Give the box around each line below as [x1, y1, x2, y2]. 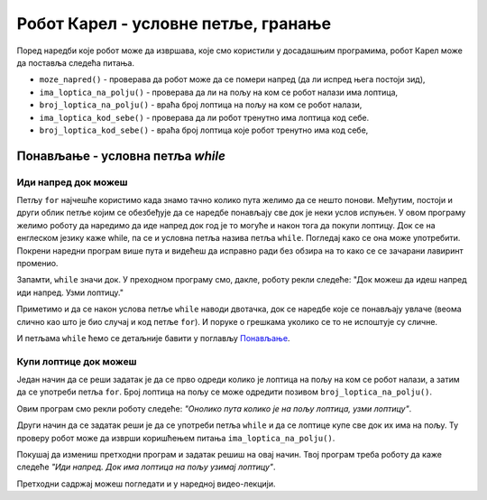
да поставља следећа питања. [16, 57, 135, 68]
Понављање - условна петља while [16, 148, 225, 163]
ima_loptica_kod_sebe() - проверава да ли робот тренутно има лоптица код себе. [39, 112, 370, 123]
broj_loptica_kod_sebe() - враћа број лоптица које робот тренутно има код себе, [39, 125, 369, 135]
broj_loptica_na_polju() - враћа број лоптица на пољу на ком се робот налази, [39, 99, 363, 110]
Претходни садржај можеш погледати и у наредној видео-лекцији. [16, 478, 276, 489]
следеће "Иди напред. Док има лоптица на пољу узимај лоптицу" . [16, 461, 276, 473]
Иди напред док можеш [16, 176, 128, 189]
